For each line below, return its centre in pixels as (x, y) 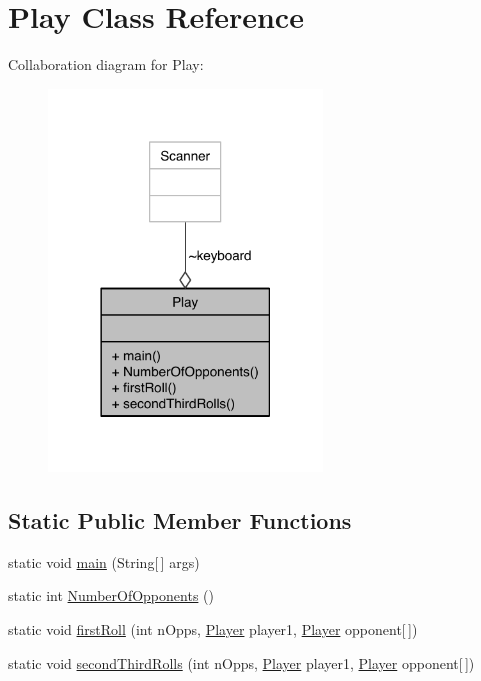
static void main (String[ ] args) (104, 561)
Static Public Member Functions (180, 519)
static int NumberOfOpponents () (111, 595)
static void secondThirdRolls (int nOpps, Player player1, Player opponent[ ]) (241, 662)
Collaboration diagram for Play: (106, 64)
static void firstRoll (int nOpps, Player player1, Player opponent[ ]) (213, 628)
